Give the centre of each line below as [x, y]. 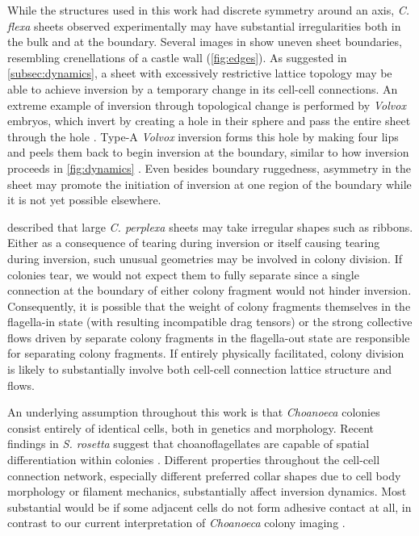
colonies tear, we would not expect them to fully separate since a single [183, 274]
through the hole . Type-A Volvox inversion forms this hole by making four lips [203, 136]
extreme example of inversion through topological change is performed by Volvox [207, 105]
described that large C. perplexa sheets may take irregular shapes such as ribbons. [210, 226]
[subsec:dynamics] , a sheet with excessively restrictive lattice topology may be [200, 73]
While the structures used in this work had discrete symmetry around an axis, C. [209, 10]
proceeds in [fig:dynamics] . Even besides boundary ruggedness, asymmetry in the [209, 167]
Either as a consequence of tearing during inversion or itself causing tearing [194, 243]
